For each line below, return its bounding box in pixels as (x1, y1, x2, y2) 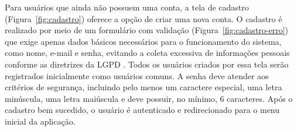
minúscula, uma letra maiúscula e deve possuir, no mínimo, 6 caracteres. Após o (5, 92, 293, 104)
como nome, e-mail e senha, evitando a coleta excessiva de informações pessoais (5, 47, 290, 59)
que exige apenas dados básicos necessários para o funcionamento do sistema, (5, 35, 282, 47)
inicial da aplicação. (5, 115, 76, 127)
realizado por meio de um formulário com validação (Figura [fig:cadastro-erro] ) (5, 24, 289, 36)
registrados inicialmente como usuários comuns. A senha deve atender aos (5, 69, 269, 82)
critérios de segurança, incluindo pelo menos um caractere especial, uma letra (5, 81, 282, 93)
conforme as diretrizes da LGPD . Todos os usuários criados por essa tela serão (5, 58, 289, 70)
